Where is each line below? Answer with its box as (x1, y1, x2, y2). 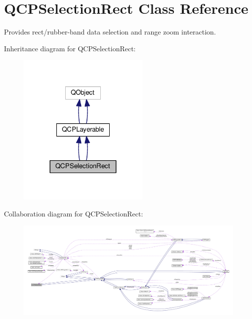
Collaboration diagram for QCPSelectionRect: (4, 208, 143, 218)
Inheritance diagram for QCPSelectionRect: (4, 43, 136, 53)
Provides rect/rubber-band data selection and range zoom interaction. (4, 27, 216, 37)
